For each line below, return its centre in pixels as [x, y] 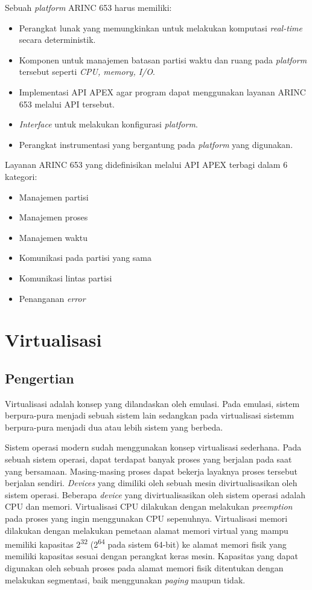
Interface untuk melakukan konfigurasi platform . [108, 124]
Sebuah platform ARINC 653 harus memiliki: [88, 7]
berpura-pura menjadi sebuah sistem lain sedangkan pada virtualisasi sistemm [150, 415]
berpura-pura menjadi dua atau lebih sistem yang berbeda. [114, 427]
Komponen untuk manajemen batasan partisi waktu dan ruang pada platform [163, 59]
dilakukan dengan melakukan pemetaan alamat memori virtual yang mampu [147, 530]
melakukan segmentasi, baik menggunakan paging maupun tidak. [125, 579]
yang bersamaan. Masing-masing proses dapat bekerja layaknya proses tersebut [151, 471]
